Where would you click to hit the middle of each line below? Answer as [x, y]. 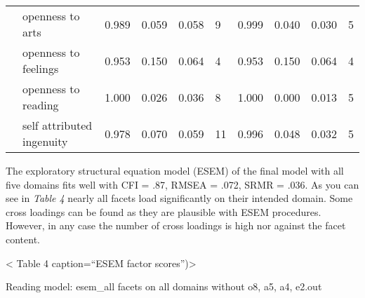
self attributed [58, 125]
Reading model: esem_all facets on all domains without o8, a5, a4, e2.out [164, 286]
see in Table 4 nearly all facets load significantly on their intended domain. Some [179, 198]
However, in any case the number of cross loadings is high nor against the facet [176, 225]
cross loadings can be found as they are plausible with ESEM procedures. [164, 211]
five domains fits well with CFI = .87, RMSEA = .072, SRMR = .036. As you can [182, 184]
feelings [41, 68]
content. [23, 239]
